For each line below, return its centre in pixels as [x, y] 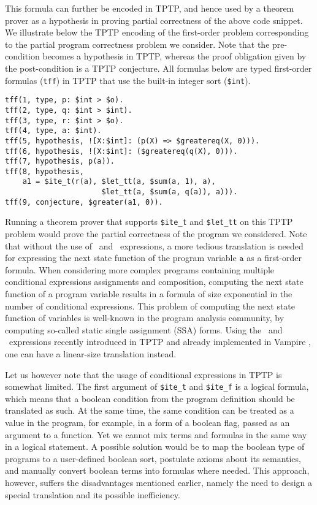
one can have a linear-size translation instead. [91, 354]
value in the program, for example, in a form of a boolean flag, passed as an [147, 423]
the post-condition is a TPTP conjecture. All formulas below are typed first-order [158, 68]
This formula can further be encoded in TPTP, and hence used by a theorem [150, 8]
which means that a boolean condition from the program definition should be [150, 398]
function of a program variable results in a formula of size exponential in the [149, 294]
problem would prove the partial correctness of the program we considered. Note [156, 234]
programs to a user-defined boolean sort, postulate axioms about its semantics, [153, 458]
